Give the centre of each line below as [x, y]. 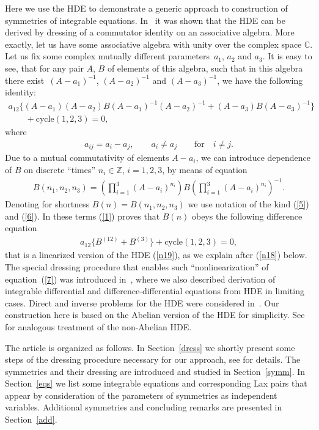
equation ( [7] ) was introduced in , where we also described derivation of [140, 279]
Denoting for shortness [47, 204]
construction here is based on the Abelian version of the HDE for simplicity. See [155, 315]
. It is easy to [287, 56]
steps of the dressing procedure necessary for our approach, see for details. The [153, 359]
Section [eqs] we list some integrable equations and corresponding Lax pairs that [156, 383]
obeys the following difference [247, 216]
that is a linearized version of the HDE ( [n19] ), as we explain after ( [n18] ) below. [156, 255]
